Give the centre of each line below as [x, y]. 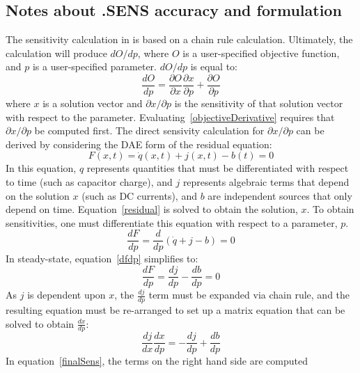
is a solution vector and [93, 103]
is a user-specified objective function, [261, 53]
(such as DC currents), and [139, 195]
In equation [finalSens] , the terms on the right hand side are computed [157, 361]
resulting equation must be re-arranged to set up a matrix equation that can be [175, 309]
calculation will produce [56, 53]
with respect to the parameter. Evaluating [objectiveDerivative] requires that [170, 117]
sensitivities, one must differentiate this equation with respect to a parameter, [172, 222]
